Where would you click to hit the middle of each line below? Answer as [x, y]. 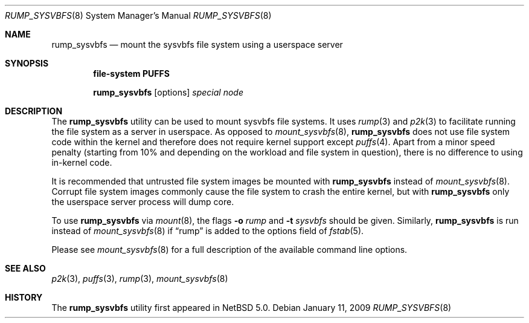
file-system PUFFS [131, 73]
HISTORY [24, 297]
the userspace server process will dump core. [143, 202]
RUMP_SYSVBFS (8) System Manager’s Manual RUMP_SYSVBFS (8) [138, 15]
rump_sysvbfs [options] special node [168, 92]
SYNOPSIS [27, 63]
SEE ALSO [25, 268]
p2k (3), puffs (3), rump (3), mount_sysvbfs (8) [140, 279]
